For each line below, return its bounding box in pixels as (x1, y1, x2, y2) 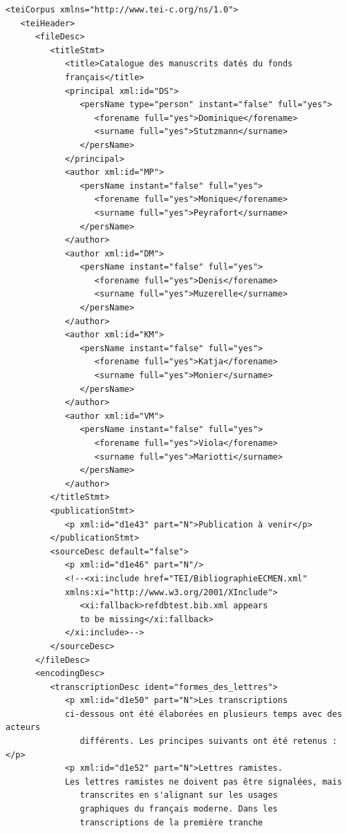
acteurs (6, 722, 41, 733)
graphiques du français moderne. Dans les (79, 804, 278, 814)
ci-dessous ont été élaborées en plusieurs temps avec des (64, 709, 342, 719)
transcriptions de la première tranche (79, 817, 263, 827)
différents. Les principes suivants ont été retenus (79, 736, 328, 747)
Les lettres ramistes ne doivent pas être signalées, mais (64, 776, 342, 787)
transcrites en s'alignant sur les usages (79, 790, 278, 801)
